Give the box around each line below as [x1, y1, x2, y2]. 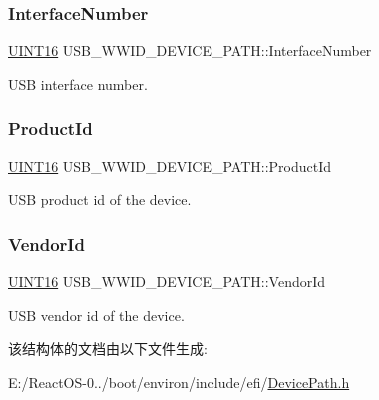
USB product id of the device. [8, 189, 192, 210]
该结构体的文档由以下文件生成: [8, 338, 208, 359]
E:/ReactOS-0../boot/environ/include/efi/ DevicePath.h [8, 371, 350, 392]
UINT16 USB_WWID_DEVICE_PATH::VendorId [8, 271, 326, 292]
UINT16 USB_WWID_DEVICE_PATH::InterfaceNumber [8, 40, 372, 61]
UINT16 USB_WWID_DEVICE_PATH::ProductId [8, 155, 332, 176]
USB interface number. [8, 73, 148, 94]
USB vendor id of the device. [8, 304, 185, 325]
